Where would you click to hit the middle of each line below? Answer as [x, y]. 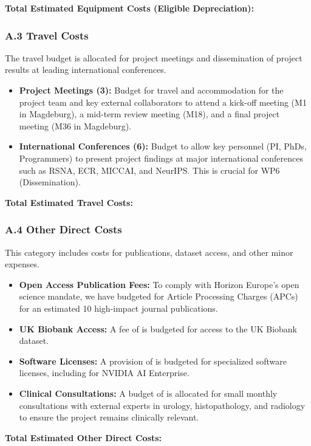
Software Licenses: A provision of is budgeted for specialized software [153, 361]
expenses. [22, 264]
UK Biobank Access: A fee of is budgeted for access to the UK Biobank [158, 328]
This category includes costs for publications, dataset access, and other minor [149, 252]
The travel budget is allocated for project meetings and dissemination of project [154, 57]
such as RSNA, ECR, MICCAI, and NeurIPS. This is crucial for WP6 [149, 170]
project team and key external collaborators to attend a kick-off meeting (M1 [163, 102]
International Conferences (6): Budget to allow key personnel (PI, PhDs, [163, 146]
